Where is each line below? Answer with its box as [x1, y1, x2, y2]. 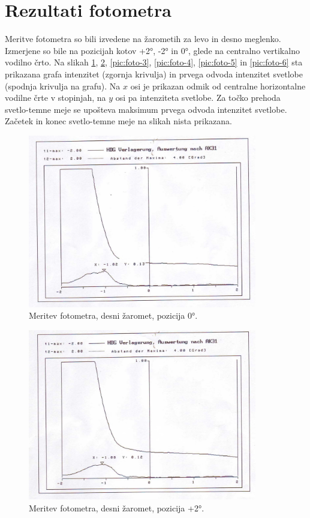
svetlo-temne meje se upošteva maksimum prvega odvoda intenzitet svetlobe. [5, 103, 287, 115]
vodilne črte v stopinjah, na [5, 91, 106, 104]
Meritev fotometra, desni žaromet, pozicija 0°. [29, 309, 198, 322]
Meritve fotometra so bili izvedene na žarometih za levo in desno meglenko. [5, 32, 281, 45]
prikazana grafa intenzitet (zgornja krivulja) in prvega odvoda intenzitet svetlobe [5, 67, 303, 80]
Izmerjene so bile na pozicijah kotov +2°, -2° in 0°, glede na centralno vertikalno [5, 44, 300, 56]
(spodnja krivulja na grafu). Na [5, 79, 121, 92]
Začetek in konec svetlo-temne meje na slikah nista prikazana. [5, 115, 233, 127]
